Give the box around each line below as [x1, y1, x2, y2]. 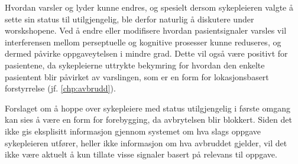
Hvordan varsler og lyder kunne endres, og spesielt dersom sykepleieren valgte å [5, 1, 293, 13]
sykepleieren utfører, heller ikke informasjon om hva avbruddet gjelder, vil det [5, 136, 287, 149]
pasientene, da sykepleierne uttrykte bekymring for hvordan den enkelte [5, 58, 265, 71]
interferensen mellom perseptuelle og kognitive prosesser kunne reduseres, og [5, 35, 281, 48]
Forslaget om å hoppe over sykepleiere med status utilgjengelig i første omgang [5, 101, 290, 114]
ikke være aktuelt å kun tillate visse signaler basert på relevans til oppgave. [5, 148, 277, 160]
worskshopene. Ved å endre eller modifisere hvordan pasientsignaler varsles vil [5, 24, 287, 37]
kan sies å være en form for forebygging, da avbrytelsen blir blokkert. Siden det [5, 113, 292, 126]
